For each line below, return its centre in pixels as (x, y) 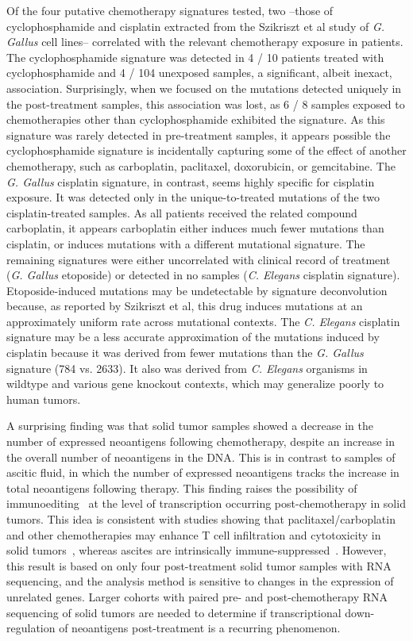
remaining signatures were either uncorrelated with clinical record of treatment (199, 259)
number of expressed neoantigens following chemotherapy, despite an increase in (201, 441)
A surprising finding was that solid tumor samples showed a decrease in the (190, 426)
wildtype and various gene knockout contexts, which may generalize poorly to (195, 384)
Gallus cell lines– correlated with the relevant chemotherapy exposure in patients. (205, 42)
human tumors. (44, 399)
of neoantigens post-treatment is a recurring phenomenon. (200, 628)
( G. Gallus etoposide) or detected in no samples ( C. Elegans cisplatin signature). (203, 275)
